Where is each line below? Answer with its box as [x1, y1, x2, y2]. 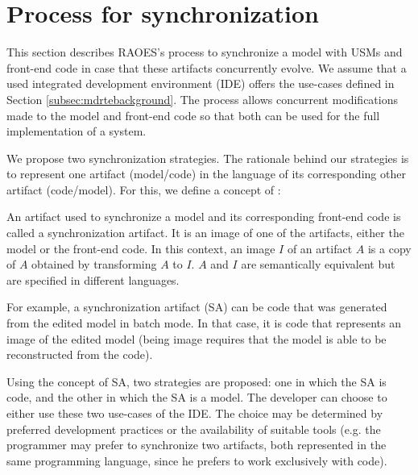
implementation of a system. [6, 123, 147, 140]
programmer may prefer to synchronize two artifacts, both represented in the [6, 436, 387, 453]
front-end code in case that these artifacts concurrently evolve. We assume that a [6, 59, 407, 76]
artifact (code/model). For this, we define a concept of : [6, 181, 281, 198]
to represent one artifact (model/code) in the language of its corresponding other [6, 165, 406, 182]
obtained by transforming [31, 256, 157, 273]
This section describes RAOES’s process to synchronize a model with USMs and [6, 44, 403, 60]
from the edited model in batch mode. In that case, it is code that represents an [6, 315, 401, 331]
